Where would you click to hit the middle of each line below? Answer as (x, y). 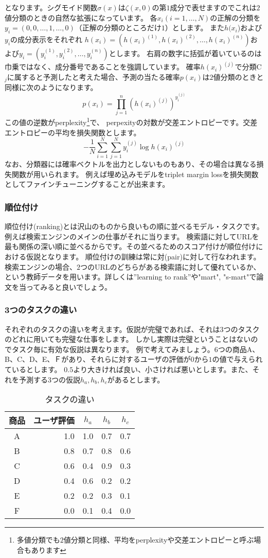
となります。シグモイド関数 (51, 7)
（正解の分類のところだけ (118, 28)
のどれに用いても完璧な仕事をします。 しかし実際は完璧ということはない (128, 339)
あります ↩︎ (49, 550)
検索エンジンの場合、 (41, 266)
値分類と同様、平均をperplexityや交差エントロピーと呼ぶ (159, 540)
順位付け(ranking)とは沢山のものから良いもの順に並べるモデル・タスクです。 (134, 226)
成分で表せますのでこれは (213, 7)
